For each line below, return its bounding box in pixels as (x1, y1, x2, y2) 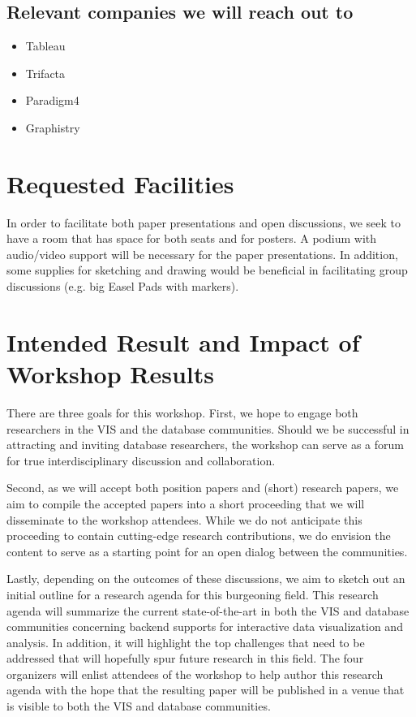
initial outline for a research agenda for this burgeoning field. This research (6, 585, 379, 603)
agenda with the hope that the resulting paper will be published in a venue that (6, 681, 405, 698)
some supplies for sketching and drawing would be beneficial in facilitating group (6, 261, 408, 279)
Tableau (25, 37, 66, 54)
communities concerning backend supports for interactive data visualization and (6, 618, 403, 635)
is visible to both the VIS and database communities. (6, 698, 271, 715)
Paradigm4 (25, 92, 79, 109)
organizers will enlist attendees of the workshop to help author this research (6, 665, 384, 682)
